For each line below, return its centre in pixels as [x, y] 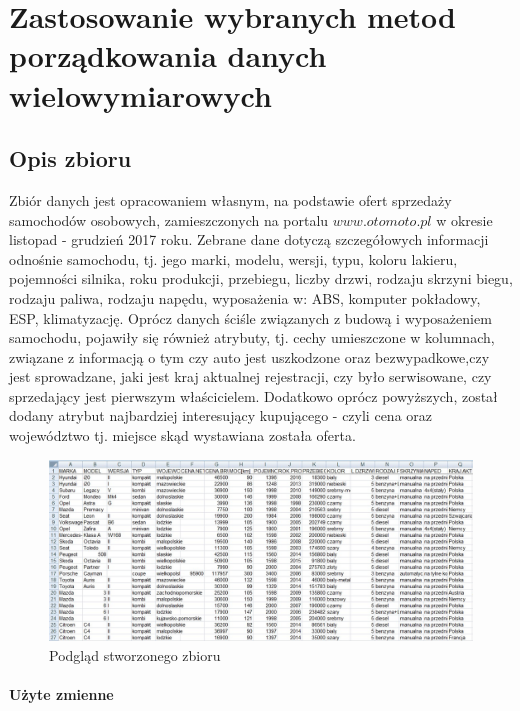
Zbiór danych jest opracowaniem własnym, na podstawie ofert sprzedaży [230, 199]
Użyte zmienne [61, 693]
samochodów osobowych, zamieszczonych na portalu [169, 219]
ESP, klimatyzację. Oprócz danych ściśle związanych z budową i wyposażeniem [250, 317]
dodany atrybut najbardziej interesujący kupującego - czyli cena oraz [220, 415]
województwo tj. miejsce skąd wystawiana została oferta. [182, 435]
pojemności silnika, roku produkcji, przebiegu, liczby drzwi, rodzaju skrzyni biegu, [261, 278]
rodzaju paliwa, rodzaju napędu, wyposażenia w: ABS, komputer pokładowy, [245, 297]
